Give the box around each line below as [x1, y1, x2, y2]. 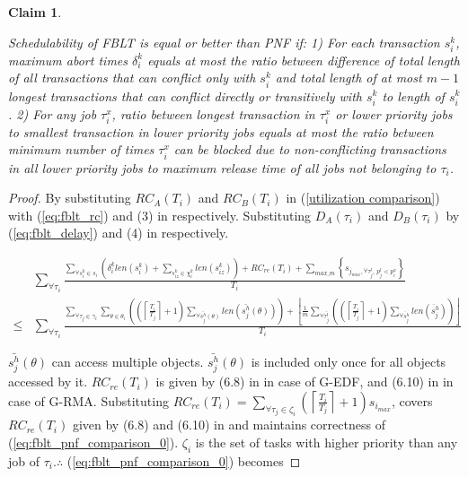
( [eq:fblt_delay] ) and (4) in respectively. [8, 223, 229, 242]
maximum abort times [8, 50, 128, 69]
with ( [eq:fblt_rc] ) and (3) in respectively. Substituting [8, 205, 312, 224]
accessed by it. [8, 372, 88, 391]
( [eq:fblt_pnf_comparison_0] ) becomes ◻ [66, 451, 301, 470]
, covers [391, 391, 433, 410]
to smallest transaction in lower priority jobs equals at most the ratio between [8, 122, 434, 141]
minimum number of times [8, 140, 155, 159]
